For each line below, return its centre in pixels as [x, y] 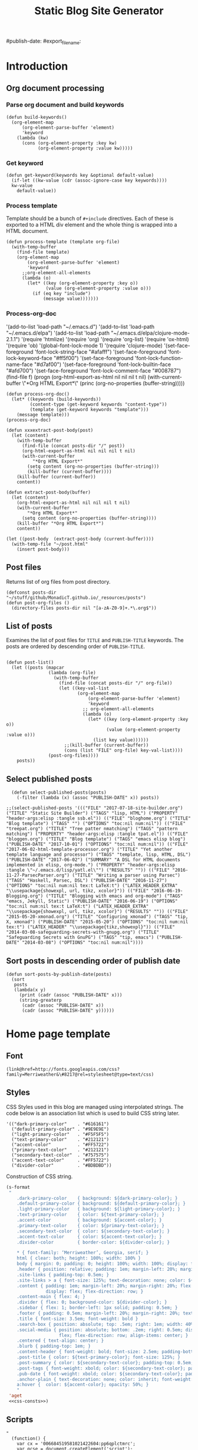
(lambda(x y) [30, 990]
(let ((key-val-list [84, 688]
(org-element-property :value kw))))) [85, 148]
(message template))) [43, 415]
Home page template [58, 1034]
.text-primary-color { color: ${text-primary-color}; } [91, 1215]
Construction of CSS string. [39, 1176]
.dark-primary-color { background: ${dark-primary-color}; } [97, 1198]
